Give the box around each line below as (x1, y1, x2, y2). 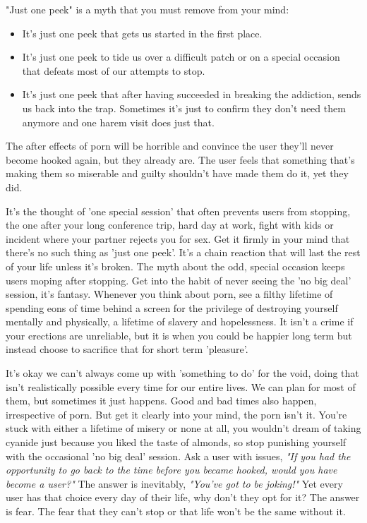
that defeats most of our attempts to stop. (22, 63, 205, 78)
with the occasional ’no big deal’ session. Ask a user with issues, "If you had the (6, 448, 351, 463)
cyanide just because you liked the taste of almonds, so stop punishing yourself (6, 435, 347, 450)
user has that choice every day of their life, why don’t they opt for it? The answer (6, 490, 360, 505)
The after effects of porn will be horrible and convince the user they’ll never (6, 138, 334, 153)
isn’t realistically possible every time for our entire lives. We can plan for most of (6, 379, 356, 394)
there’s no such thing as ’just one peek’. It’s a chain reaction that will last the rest (6, 245, 361, 260)
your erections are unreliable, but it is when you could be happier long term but (6, 327, 352, 342)
